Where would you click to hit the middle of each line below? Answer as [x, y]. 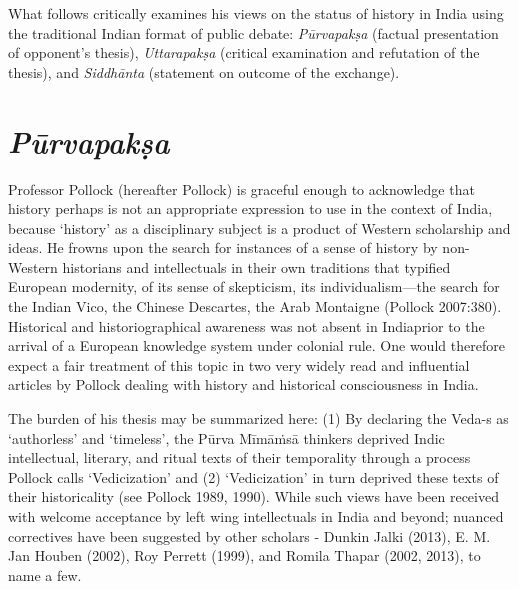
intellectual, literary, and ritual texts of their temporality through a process [239, 457]
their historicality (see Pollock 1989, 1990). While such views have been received [253, 496]
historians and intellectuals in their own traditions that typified [256, 266]
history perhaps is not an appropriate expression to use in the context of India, [250, 208]
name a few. [45, 574]
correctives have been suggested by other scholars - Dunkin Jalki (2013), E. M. [249, 535]
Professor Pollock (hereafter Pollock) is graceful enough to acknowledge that [241, 188]
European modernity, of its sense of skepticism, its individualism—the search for [254, 286]
